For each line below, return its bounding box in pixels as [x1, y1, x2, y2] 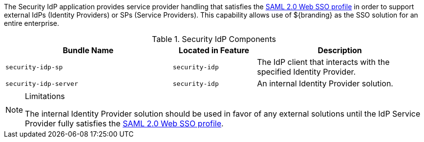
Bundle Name [63, 45, 114, 55]
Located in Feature [178, 45, 250, 55]
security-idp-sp [5, 63, 63, 71]
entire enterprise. [4, 19, 60, 27]
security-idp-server [5, 80, 78, 87]
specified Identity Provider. [257, 67, 356, 77]
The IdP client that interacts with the [257, 57, 390, 67]
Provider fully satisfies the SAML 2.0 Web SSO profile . [25, 119, 224, 128]
